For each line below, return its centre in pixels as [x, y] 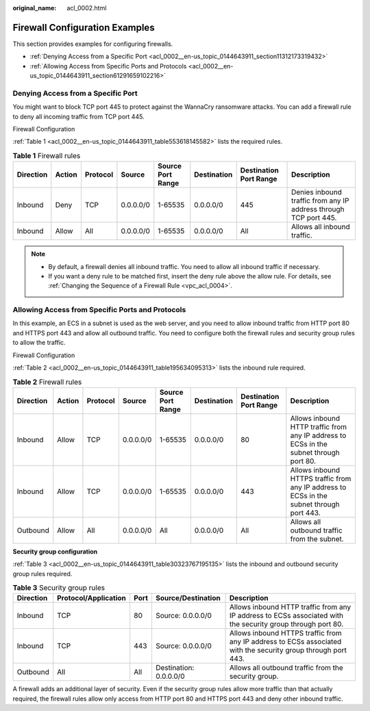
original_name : [35, 8]
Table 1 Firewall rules [47, 155]
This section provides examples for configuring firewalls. [93, 44]
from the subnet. [317, 539]
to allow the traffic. [39, 343]
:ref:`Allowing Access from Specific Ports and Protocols [108, 66]
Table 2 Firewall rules [47, 382]
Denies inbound [317, 192]
